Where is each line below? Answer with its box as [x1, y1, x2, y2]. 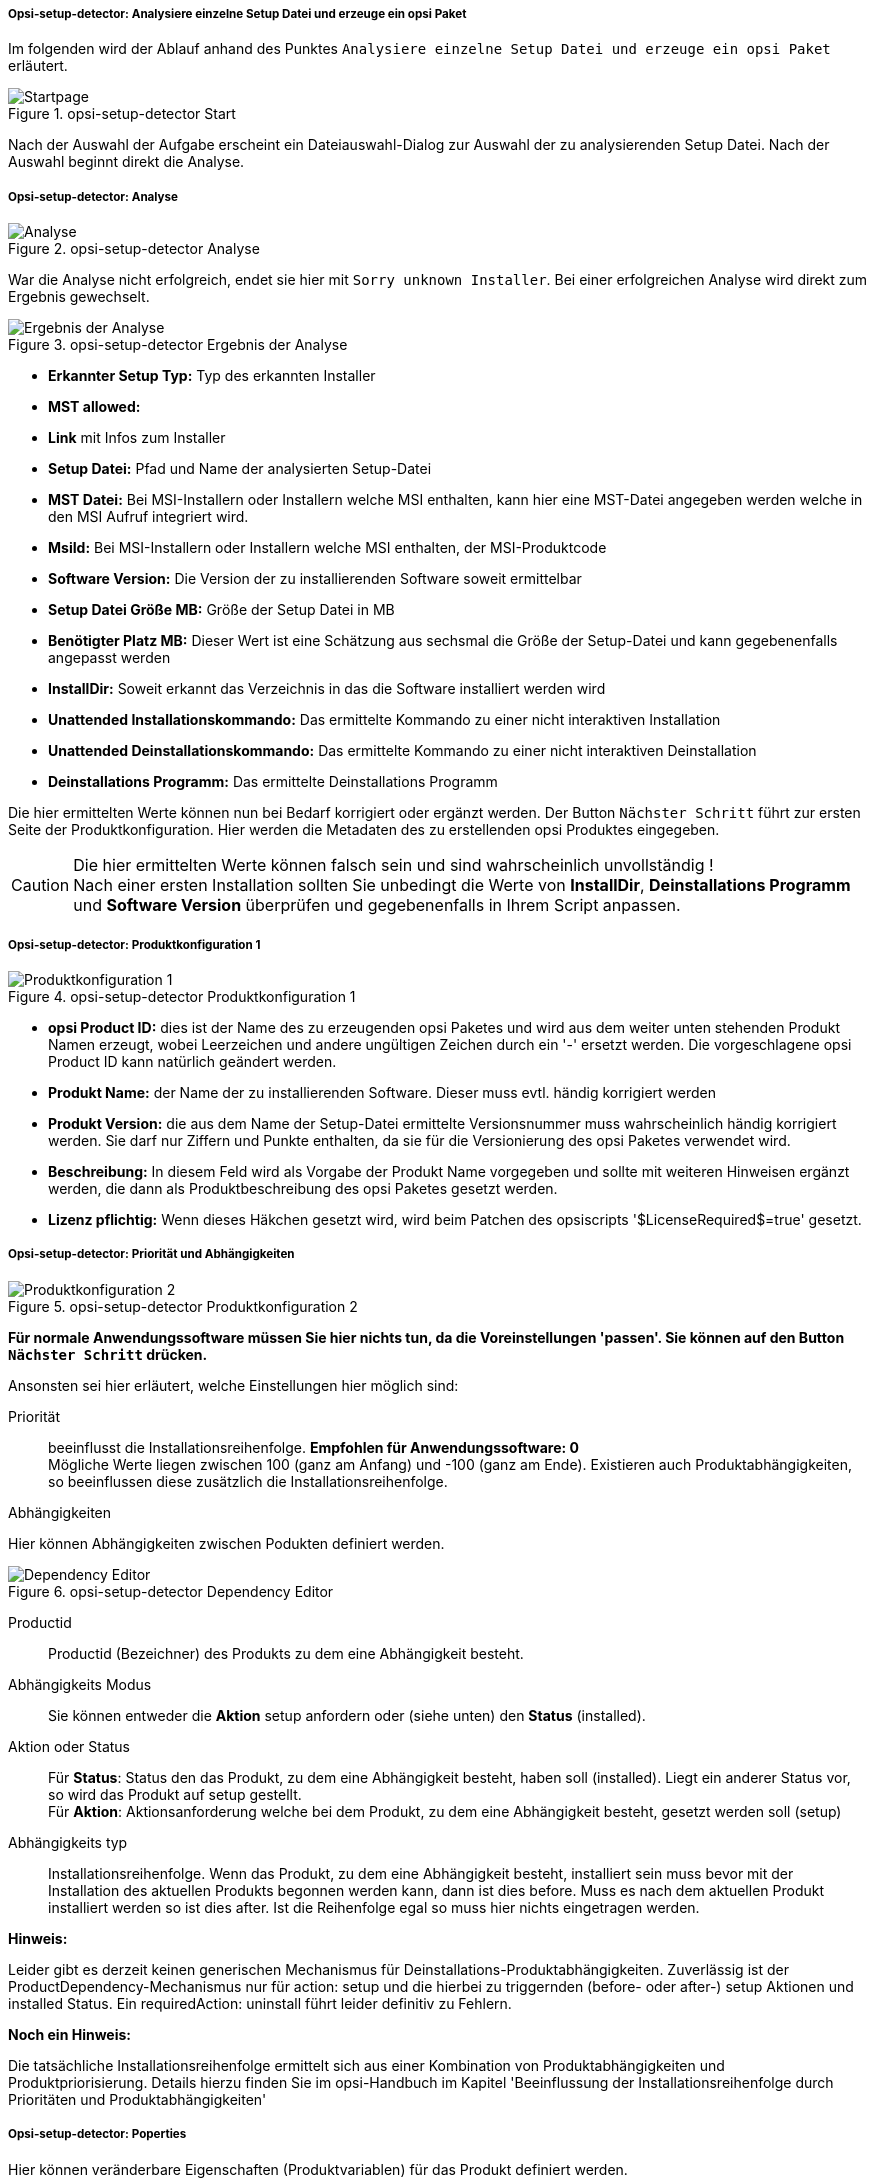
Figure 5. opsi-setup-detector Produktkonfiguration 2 [8, 1297, 358, 1315]
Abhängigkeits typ [8, 1833, 128, 1851]
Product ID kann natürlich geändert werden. [48, 1052, 337, 1070]
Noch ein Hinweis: [8, 2025, 132, 2043]
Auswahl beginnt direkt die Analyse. [8, 153, 245, 171]
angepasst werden [48, 649, 171, 667]
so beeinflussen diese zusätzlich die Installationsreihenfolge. [48, 1472, 448, 1490]
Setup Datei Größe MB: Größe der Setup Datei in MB [48, 601, 395, 619]
